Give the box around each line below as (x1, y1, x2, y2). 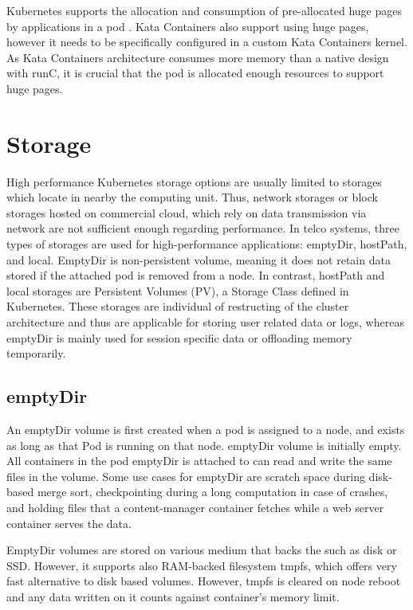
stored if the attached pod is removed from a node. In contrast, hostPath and (6, 267, 385, 283)
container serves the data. (6, 514, 132, 531)
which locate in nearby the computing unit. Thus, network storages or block (6, 189, 378, 205)
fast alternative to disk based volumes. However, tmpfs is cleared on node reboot (6, 573, 401, 589)
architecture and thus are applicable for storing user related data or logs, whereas (6, 314, 404, 330)
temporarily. (6, 345, 66, 362)
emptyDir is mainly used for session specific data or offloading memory (6, 329, 352, 346)
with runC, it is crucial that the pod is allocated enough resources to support (6, 65, 384, 81)
